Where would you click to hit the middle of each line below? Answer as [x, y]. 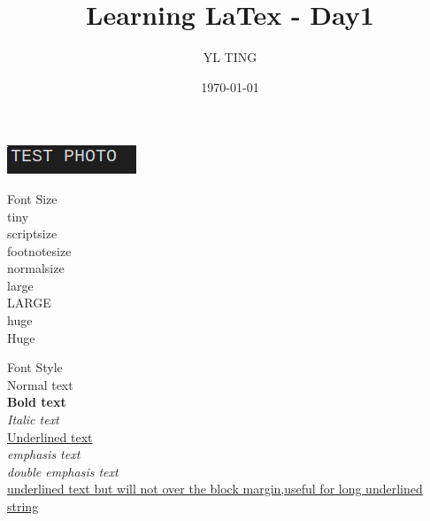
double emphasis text [63, 471]
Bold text [37, 402]
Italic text [33, 420]
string [23, 506]
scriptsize [32, 233]
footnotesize [39, 250]
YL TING [230, 57]
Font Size [32, 198]
